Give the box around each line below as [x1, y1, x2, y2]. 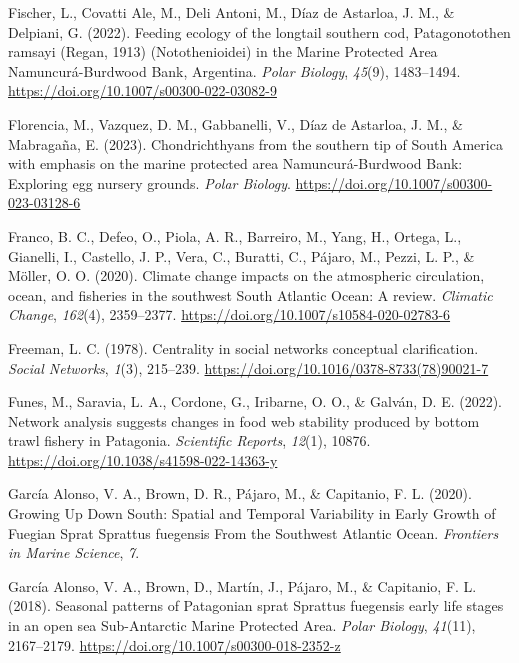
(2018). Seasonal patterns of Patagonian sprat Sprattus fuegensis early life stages [8, 595, 504, 616]
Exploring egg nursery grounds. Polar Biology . [8, 172, 291, 193]
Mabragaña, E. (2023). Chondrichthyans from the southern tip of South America [8, 133, 503, 154]
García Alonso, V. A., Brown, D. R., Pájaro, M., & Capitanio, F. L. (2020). [8, 483, 472, 504]
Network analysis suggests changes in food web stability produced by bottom [8, 410, 480, 431]
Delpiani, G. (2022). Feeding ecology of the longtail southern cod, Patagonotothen [8, 21, 511, 42]
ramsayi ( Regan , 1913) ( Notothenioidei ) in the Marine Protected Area [8, 41, 438, 62]
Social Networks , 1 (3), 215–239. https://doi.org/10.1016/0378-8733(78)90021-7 [8, 357, 489, 378]
